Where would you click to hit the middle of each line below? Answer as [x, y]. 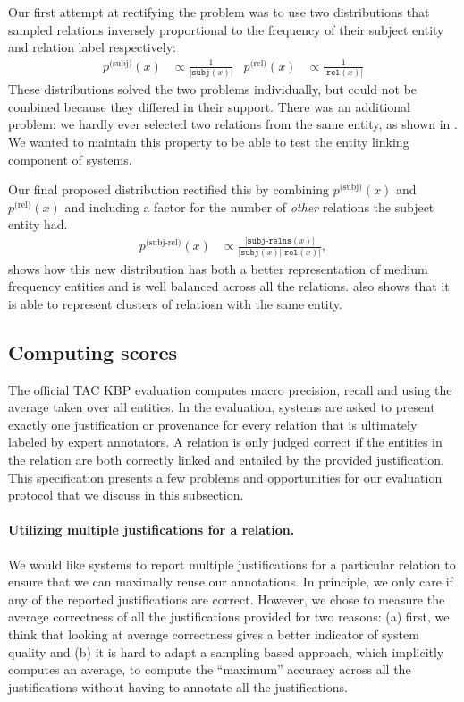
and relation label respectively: [93, 47]
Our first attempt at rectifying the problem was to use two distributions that [219, 12]
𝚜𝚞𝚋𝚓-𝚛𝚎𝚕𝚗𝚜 [270, 240]
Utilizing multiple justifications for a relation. [152, 530]
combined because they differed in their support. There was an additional [209, 106]
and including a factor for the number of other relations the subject [249, 206]
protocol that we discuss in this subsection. [126, 495]
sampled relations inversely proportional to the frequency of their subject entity [226, 29]
